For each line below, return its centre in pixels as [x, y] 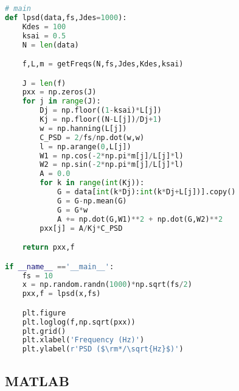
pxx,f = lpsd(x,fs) [61, 294]
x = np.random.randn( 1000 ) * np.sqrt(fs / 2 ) [107, 285]
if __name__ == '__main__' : [60, 266]
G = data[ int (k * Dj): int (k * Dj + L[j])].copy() [146, 192]
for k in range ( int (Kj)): [92, 183]
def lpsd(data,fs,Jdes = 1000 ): [66, 17]
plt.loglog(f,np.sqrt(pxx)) [79, 322]
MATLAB [37, 380]
